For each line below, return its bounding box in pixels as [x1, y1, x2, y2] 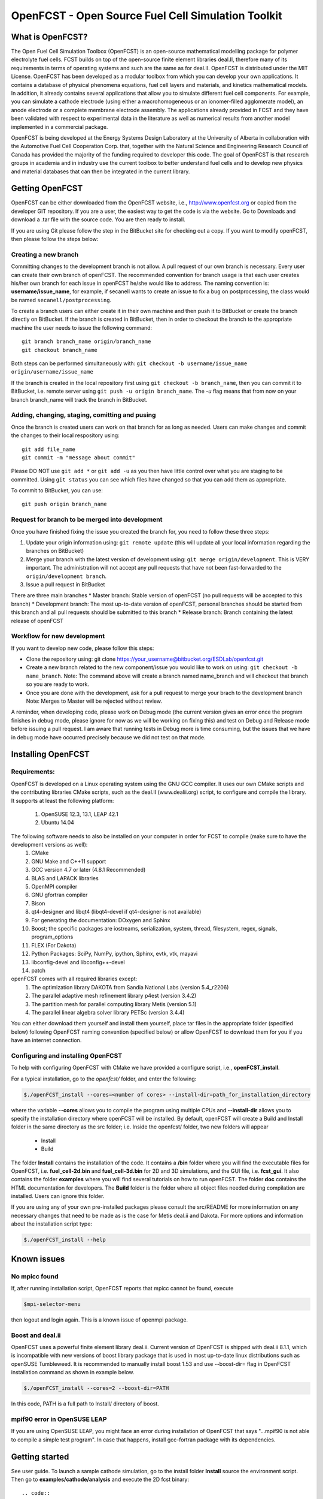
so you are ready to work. [26, 681, 90, 688]
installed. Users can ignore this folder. [11, 1193, 105, 1200]
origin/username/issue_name [11, 369, 94, 375]
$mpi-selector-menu [23, 1301, 81, 1307]
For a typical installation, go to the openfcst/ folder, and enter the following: [11, 1075, 197, 1082]
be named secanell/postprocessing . [11, 296, 112, 303]
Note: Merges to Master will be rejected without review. [26, 697, 163, 705]
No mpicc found [11, 1272, 59, 1280]
